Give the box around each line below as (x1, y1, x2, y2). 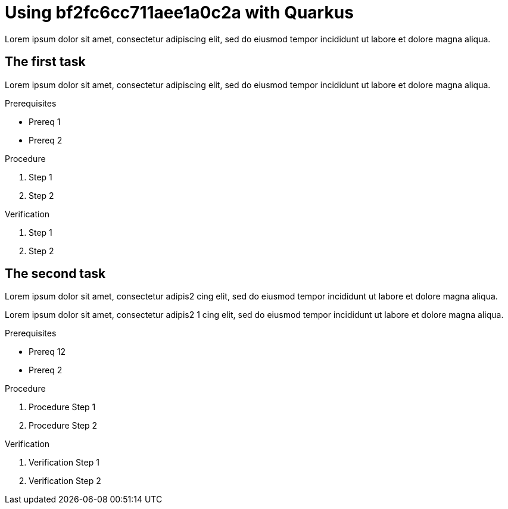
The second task (5, 266, 106, 282)
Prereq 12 (29, 346, 66, 357)
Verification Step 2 (29, 476, 101, 486)
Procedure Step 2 (29, 420, 98, 431)
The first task (5, 54, 86, 70)
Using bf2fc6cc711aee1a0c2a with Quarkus (5, 2, 354, 23)
